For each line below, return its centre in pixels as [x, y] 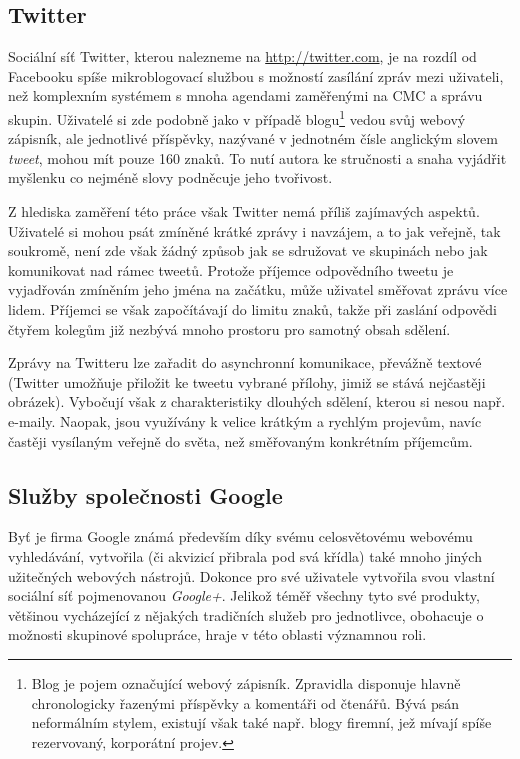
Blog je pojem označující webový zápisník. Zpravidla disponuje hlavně [246, 682]
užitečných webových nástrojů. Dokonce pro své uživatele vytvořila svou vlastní [251, 575]
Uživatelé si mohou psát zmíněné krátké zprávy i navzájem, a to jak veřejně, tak [254, 230]
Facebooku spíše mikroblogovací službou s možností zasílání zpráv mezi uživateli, [256, 75]
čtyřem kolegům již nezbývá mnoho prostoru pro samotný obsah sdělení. [229, 328]
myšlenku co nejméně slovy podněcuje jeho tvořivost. [170, 177]
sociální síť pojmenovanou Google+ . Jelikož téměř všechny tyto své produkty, [244, 595]
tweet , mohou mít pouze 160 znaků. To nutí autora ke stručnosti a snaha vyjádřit [257, 157]
